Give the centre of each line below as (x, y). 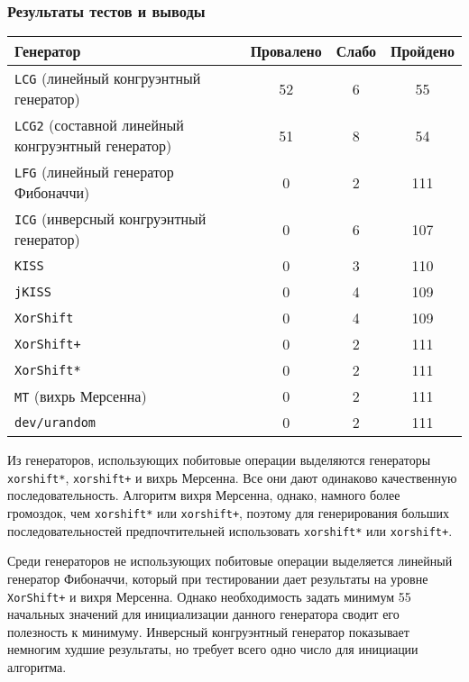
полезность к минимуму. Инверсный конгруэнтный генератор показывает (208, 631)
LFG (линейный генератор (94, 172)
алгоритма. (37, 667)
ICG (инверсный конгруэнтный (110, 219)
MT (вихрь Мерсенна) (81, 396)
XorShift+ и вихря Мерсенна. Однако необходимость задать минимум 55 (209, 596)
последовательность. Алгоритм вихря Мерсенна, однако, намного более (204, 495)
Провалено (286, 51)
